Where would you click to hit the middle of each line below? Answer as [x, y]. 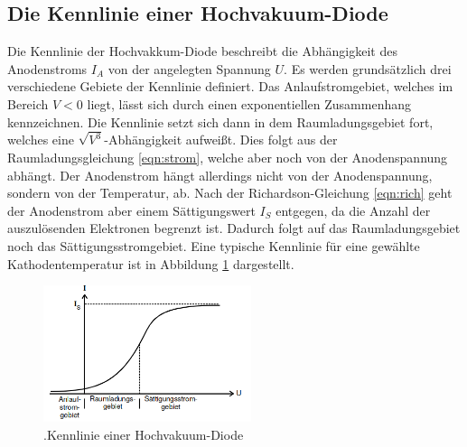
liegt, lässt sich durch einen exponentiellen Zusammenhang [249, 103]
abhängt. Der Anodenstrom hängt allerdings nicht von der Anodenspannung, [220, 175]
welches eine [41, 140]
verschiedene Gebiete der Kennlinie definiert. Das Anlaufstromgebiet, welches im [230, 86]
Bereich [28, 103]
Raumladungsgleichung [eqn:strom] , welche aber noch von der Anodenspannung [228, 158]
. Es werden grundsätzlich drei [368, 68]
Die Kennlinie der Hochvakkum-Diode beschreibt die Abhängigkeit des [202, 51]
